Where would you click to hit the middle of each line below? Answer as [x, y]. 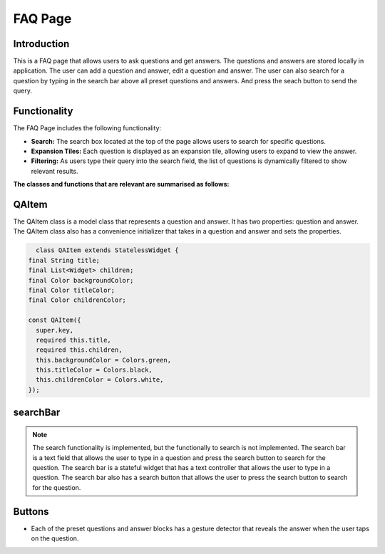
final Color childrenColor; [77, 300]
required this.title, [74, 340]
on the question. [55, 538]
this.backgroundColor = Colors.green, [103, 360]
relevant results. [55, 171]
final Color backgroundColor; [81, 280]
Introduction [41, 44]
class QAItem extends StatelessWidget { [107, 250]
